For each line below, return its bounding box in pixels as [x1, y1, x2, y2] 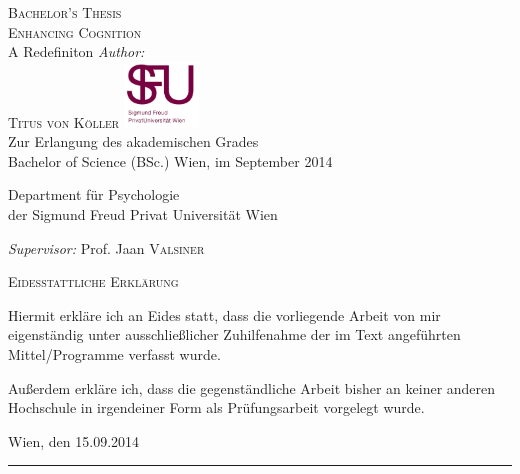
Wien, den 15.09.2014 [8, 430, 140, 451]
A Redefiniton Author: [8, 41, 145, 62]
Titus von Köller [8, 111, 120, 132]
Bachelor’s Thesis [8, 2, 122, 22]
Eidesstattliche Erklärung [8, 271, 179, 292]
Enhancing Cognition [8, 21, 142, 42]
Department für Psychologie [8, 184, 180, 205]
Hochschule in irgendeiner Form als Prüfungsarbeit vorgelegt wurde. [8, 397, 425, 418]
